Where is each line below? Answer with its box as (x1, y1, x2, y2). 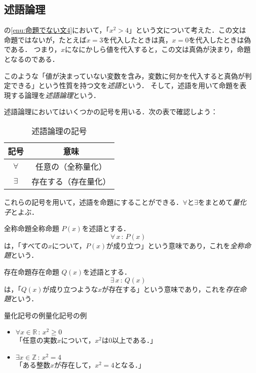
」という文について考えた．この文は (129, 25, 246, 35)
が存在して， (54, 359, 95, 370)
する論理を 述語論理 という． (10, 90, 100, 100)
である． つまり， (4, 44, 61, 54)
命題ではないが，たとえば (4, 34, 87, 45)
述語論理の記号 (32, 125, 87, 137)
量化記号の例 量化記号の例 (4, 310, 87, 320)
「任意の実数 (15, 335, 57, 345)
